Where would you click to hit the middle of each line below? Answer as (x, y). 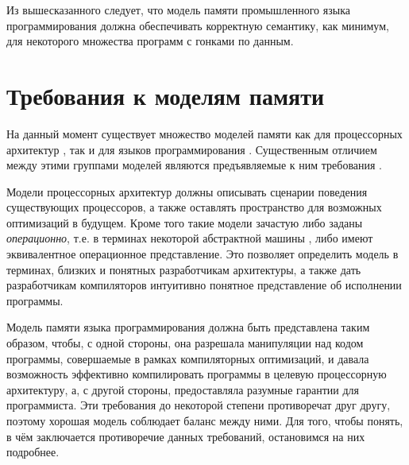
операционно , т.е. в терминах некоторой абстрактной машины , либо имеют (190, 238)
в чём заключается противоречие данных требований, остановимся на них (186, 436)
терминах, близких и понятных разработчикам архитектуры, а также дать (184, 269)
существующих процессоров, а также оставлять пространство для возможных (194, 207)
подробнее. (33, 452)
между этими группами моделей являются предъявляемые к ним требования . (194, 165)
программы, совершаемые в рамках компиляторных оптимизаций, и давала (188, 358)
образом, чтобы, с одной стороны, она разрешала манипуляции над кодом (185, 343)
